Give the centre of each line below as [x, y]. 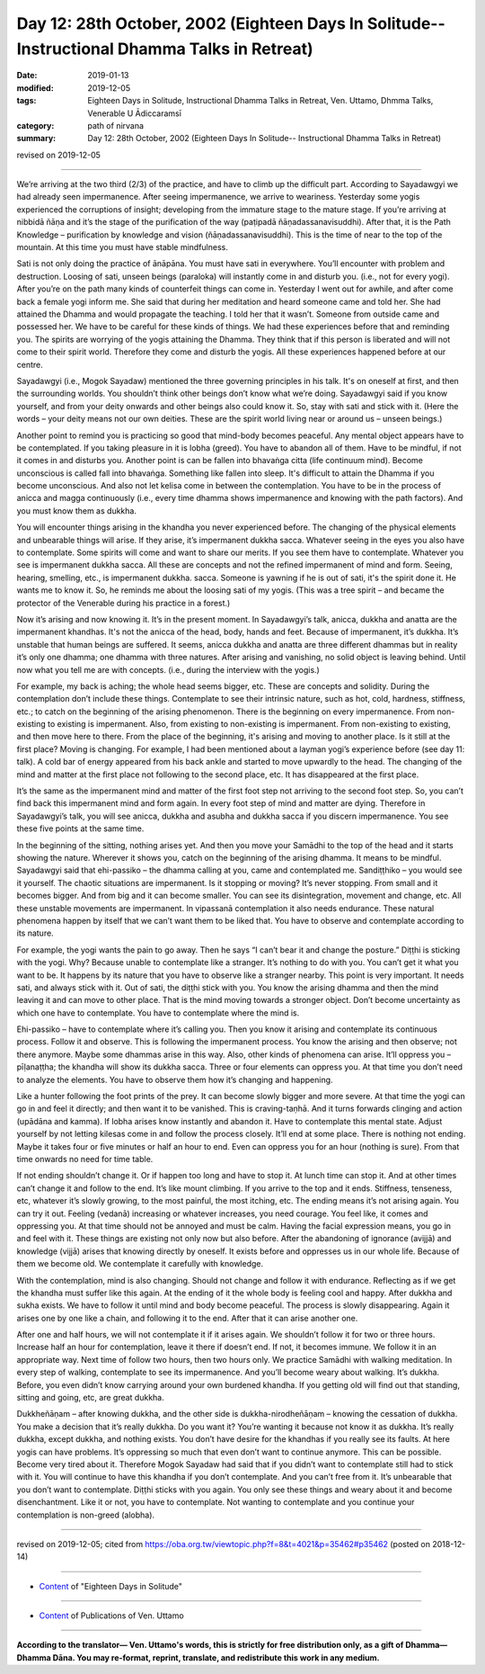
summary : [36, 139]
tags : [26, 101]
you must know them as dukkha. [76, 510]
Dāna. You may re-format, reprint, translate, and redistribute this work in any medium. [216, 1657]
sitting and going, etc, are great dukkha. [91, 1398]
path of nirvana [115, 125]
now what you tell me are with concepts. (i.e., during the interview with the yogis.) [168, 669]
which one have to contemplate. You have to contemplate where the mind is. [158, 1013]
